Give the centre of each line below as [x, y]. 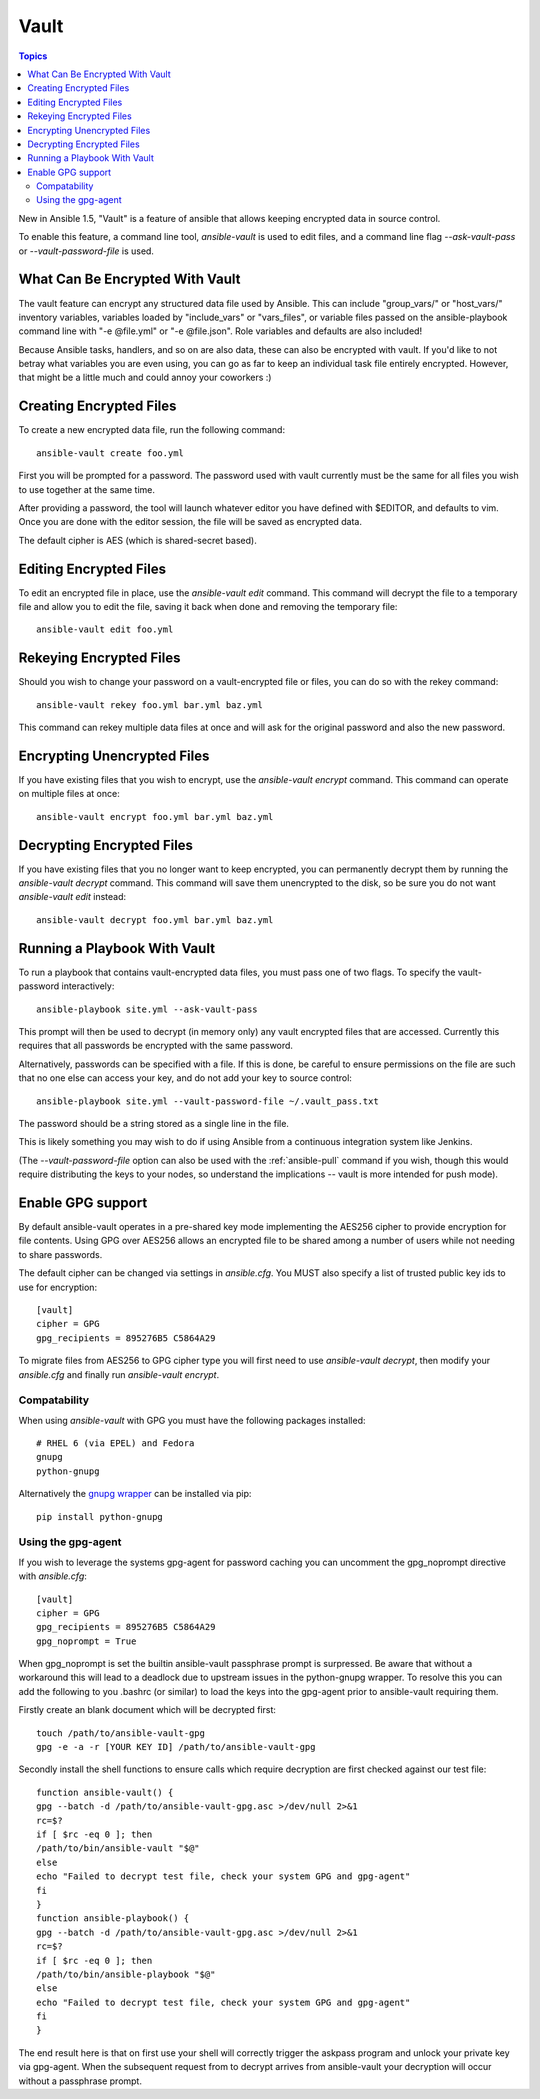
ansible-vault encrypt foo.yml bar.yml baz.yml [155, 816]
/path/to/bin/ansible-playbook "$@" [126, 1974]
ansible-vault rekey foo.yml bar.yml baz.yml [150, 704]
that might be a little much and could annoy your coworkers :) [145, 377]
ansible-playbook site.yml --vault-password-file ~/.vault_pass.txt [207, 1101]
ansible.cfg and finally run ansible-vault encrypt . [119, 1374]
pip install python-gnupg [100, 1516]
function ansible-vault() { [105, 1792]
